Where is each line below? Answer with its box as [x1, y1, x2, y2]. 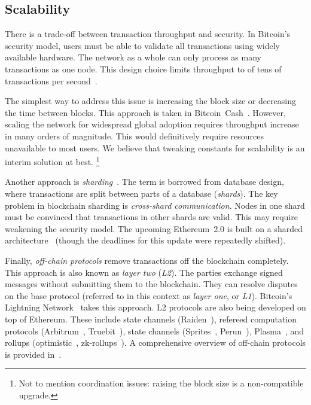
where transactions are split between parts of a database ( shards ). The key [5, 187, 278, 199]
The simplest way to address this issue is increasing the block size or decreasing [5, 95, 297, 107]
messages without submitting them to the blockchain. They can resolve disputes [5, 278, 298, 290]
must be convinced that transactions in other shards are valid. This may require [5, 211, 298, 223]
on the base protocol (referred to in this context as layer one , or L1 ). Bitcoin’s [5, 289, 292, 302]
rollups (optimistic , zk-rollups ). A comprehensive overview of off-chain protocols [5, 336, 306, 349]
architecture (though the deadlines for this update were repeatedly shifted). [5, 234, 286, 246]
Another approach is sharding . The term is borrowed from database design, [5, 175, 284, 188]
